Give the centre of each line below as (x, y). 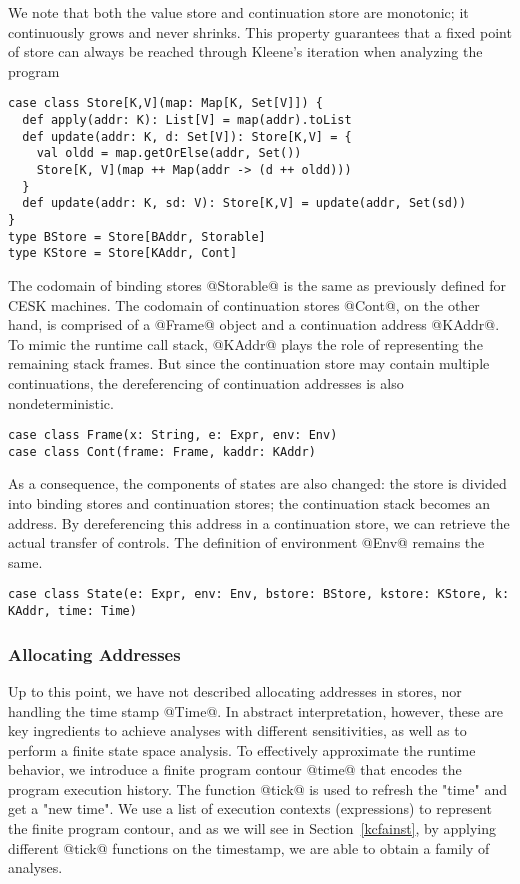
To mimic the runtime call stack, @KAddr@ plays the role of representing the (245, 343)
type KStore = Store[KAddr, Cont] (123, 253)
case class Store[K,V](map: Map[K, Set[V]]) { (165, 103)
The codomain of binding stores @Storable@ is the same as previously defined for (257, 284)
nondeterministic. (61, 402)
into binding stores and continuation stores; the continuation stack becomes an (249, 503)
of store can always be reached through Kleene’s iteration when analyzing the (245, 51)
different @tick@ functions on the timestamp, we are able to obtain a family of (249, 847)
